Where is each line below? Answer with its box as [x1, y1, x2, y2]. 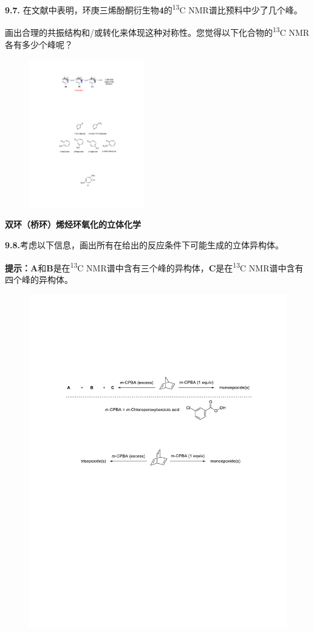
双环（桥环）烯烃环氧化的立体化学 [5, 218, 141, 231]
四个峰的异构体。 [5, 273, 73, 285]
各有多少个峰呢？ [5, 38, 73, 50]
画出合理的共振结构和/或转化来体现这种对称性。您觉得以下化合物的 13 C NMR [5, 24, 310, 38]
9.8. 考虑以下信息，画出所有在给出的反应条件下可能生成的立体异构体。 [5, 238, 284, 251]
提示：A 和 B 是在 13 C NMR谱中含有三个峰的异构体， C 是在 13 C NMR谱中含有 [5, 259, 304, 274]
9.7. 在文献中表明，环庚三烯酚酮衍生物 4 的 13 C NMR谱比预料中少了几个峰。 [5, 2, 302, 16]
